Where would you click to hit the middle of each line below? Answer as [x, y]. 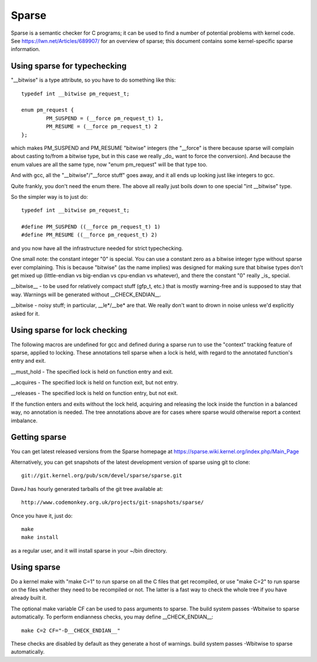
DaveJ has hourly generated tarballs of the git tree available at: [87, 489]
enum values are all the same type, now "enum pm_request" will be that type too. [109, 164]
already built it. [29, 598]
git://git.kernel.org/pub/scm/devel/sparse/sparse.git [102, 476]
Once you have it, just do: [42, 516]
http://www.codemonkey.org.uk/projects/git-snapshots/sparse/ [113, 502]
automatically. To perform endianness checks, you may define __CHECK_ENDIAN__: [112, 617]
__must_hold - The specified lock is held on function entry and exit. [92, 372]
